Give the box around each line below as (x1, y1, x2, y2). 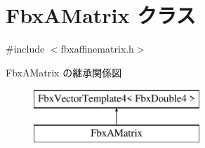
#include (6, 41, 45, 56)
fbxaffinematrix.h (60, 41, 134, 56)
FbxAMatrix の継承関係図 (6, 65, 122, 79)
